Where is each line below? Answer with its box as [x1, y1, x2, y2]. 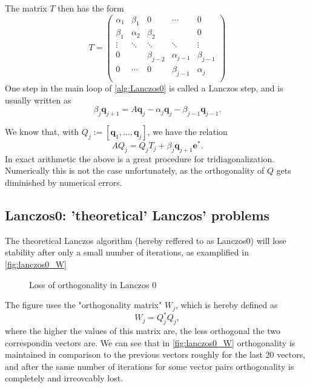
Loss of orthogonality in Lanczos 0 [29, 278, 157, 291]
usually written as [5, 93, 71, 106]
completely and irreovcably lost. [5, 372, 123, 384]
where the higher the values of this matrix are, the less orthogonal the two [5, 324, 281, 337]
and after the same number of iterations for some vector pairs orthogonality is [5, 360, 294, 372]
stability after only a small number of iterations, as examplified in [5, 246, 249, 258]
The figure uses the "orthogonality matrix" [5, 298, 162, 311]
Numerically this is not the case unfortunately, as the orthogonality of [5, 164, 265, 177]
